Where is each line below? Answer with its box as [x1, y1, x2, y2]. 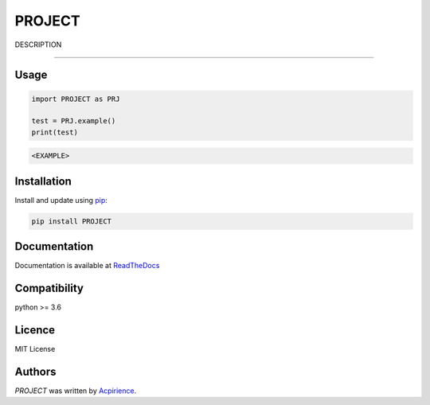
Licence [14, 323, 56, 337]
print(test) [31, 127, 79, 137]
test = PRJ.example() [31, 116, 116, 126]
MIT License [14, 345, 56, 354]
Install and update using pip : [14, 195, 107, 204]
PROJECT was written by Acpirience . [14, 386, 137, 395]
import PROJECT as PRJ [31, 94, 120, 103]
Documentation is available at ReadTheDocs [14, 261, 160, 271]
